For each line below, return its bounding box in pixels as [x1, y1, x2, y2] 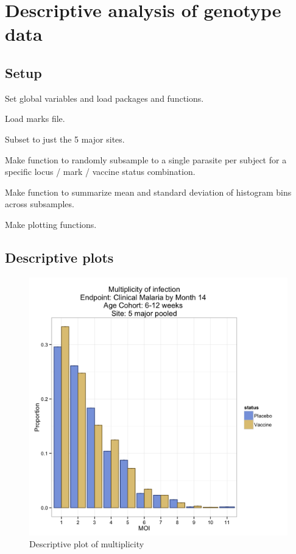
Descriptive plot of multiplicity [29, 538, 144, 550]
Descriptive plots [5, 247, 114, 266]
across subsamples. [5, 197, 74, 210]
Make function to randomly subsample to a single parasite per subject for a [5, 153, 287, 166]
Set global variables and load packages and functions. [5, 91, 204, 104]
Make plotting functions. [5, 218, 97, 230]
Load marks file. [5, 112, 65, 125]
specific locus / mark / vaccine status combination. [5, 165, 196, 178]
